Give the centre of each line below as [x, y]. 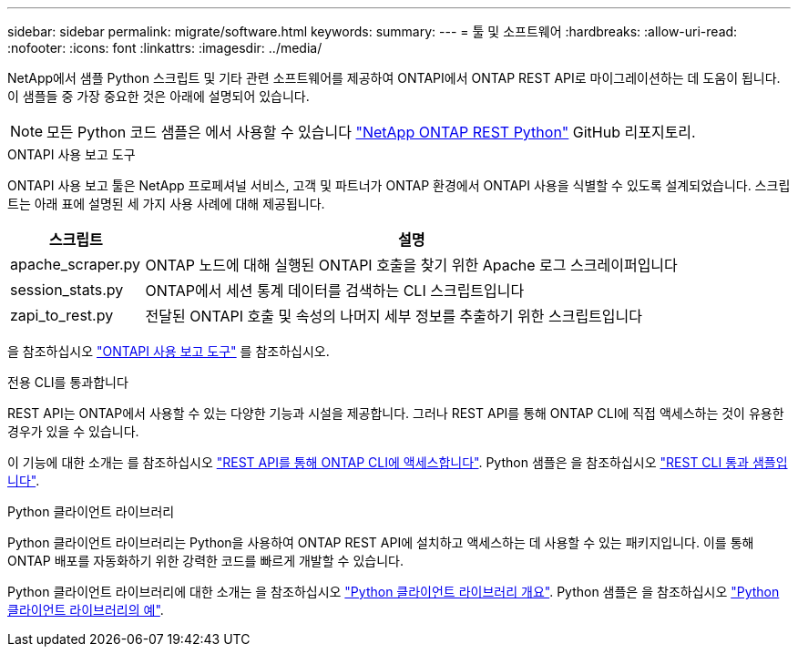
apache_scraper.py [75, 264]
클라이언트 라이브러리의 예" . [86, 610]
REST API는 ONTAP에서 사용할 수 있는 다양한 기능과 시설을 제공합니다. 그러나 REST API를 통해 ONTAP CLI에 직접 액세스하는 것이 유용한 [396, 413]
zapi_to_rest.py [62, 315]
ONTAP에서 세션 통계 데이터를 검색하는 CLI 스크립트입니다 [335, 291]
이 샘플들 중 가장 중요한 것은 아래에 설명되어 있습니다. [159, 96]
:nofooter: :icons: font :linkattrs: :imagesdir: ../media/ [165, 48]
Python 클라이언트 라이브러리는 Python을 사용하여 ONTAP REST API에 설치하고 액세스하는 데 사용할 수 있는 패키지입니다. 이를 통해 [381, 542]
